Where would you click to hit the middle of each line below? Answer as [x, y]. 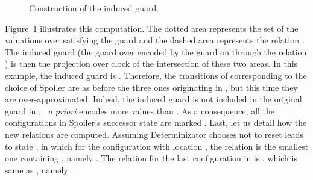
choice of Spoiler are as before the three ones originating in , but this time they [151, 87]
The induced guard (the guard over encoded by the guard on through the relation [156, 51]
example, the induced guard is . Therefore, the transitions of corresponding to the [156, 75]
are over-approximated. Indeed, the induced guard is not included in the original [153, 99]
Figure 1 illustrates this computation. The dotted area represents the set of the [152, 28]
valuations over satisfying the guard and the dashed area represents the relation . [155, 40]
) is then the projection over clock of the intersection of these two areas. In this [151, 64]
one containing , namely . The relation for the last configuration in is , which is [151, 158]
